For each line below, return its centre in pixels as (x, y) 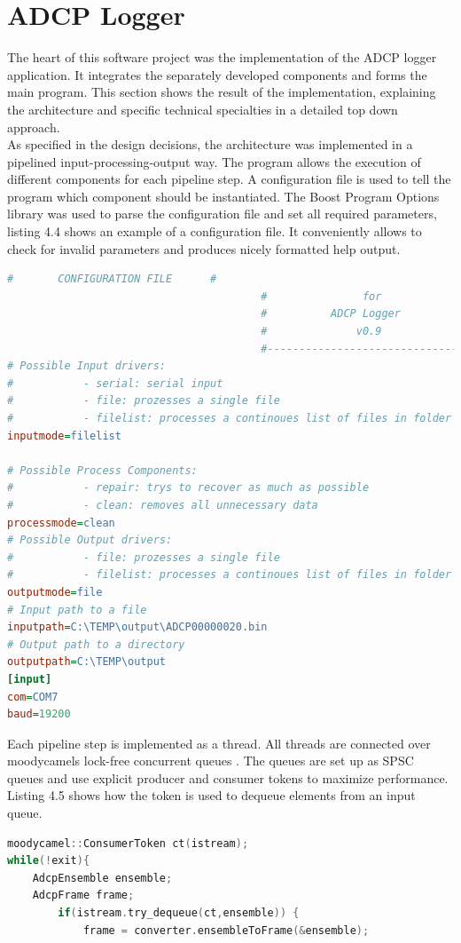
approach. (34, 127)
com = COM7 (33, 697)
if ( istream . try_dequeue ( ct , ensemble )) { (179, 913)
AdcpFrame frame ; (83, 895)
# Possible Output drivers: (90, 540)
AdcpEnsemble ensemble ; (102, 878)
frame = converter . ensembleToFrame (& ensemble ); (226, 930)
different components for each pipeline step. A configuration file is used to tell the (229, 179)
